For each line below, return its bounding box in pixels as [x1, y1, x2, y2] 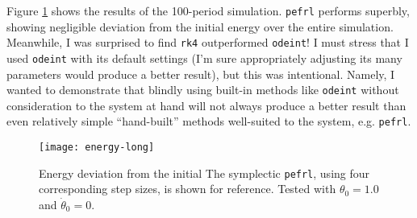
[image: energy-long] [39, 142, 155, 154]
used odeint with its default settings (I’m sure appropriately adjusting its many [6, 49, 402, 66]
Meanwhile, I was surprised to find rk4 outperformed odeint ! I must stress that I [6, 34, 409, 51]
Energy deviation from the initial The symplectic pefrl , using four [39, 164, 370, 181]
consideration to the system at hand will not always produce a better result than [6, 97, 407, 113]
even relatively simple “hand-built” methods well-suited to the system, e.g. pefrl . [6, 113, 411, 130]
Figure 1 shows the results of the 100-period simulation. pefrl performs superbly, [6, 2, 410, 19]
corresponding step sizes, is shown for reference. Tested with [39, 180, 336, 197]
